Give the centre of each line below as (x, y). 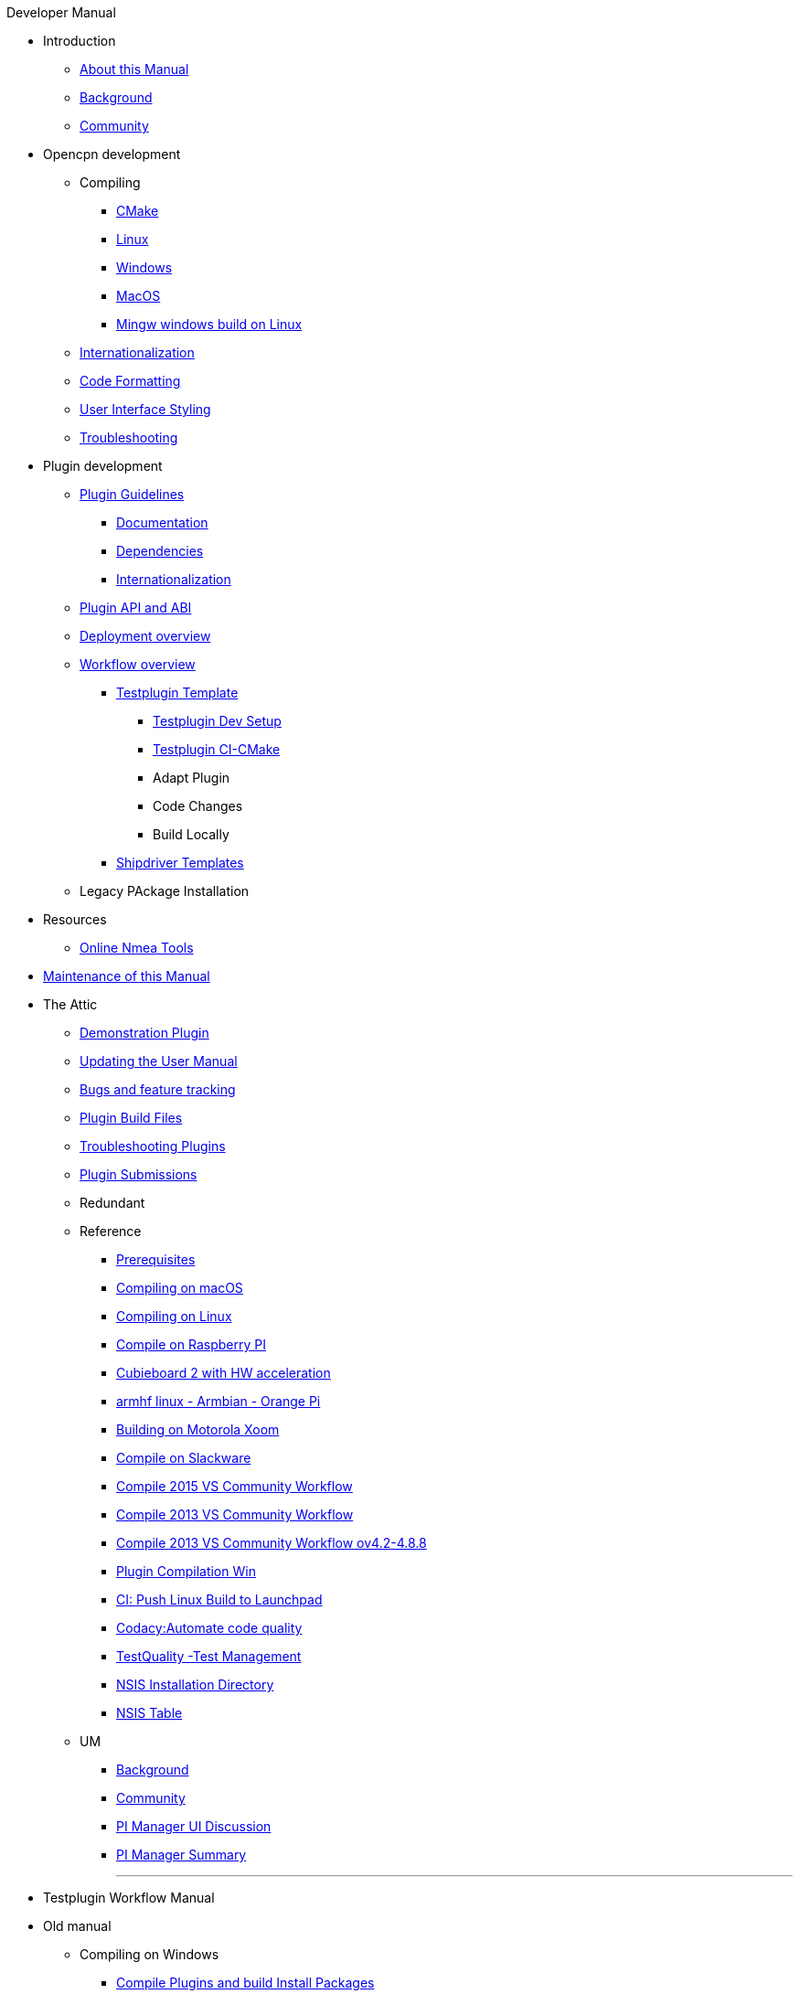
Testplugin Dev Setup (217, 721)
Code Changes (198, 806)
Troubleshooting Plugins (153, 1146)
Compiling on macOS (180, 1288)
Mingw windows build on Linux (209, 324)
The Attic (70, 1004)
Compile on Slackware (184, 1458)
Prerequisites (156, 1259)
